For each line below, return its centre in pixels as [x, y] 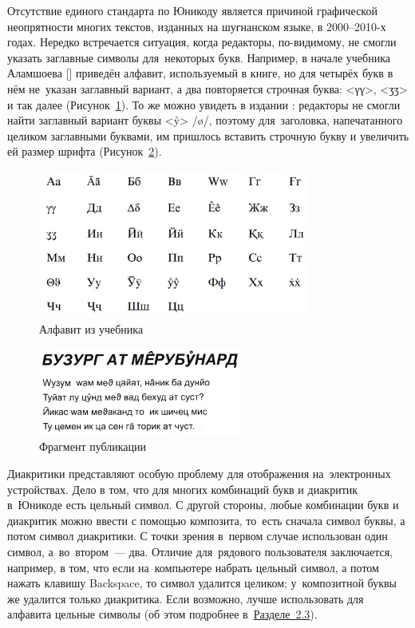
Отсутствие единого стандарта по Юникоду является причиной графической [192, 10]
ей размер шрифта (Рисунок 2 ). [85, 151]
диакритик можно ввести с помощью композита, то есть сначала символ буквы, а [206, 520]
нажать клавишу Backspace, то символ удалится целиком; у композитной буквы [202, 583]
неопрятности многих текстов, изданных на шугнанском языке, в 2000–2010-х [197, 26]
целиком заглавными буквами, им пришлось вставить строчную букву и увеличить [208, 135]
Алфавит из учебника [91, 328]
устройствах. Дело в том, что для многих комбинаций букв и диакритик [183, 489]
